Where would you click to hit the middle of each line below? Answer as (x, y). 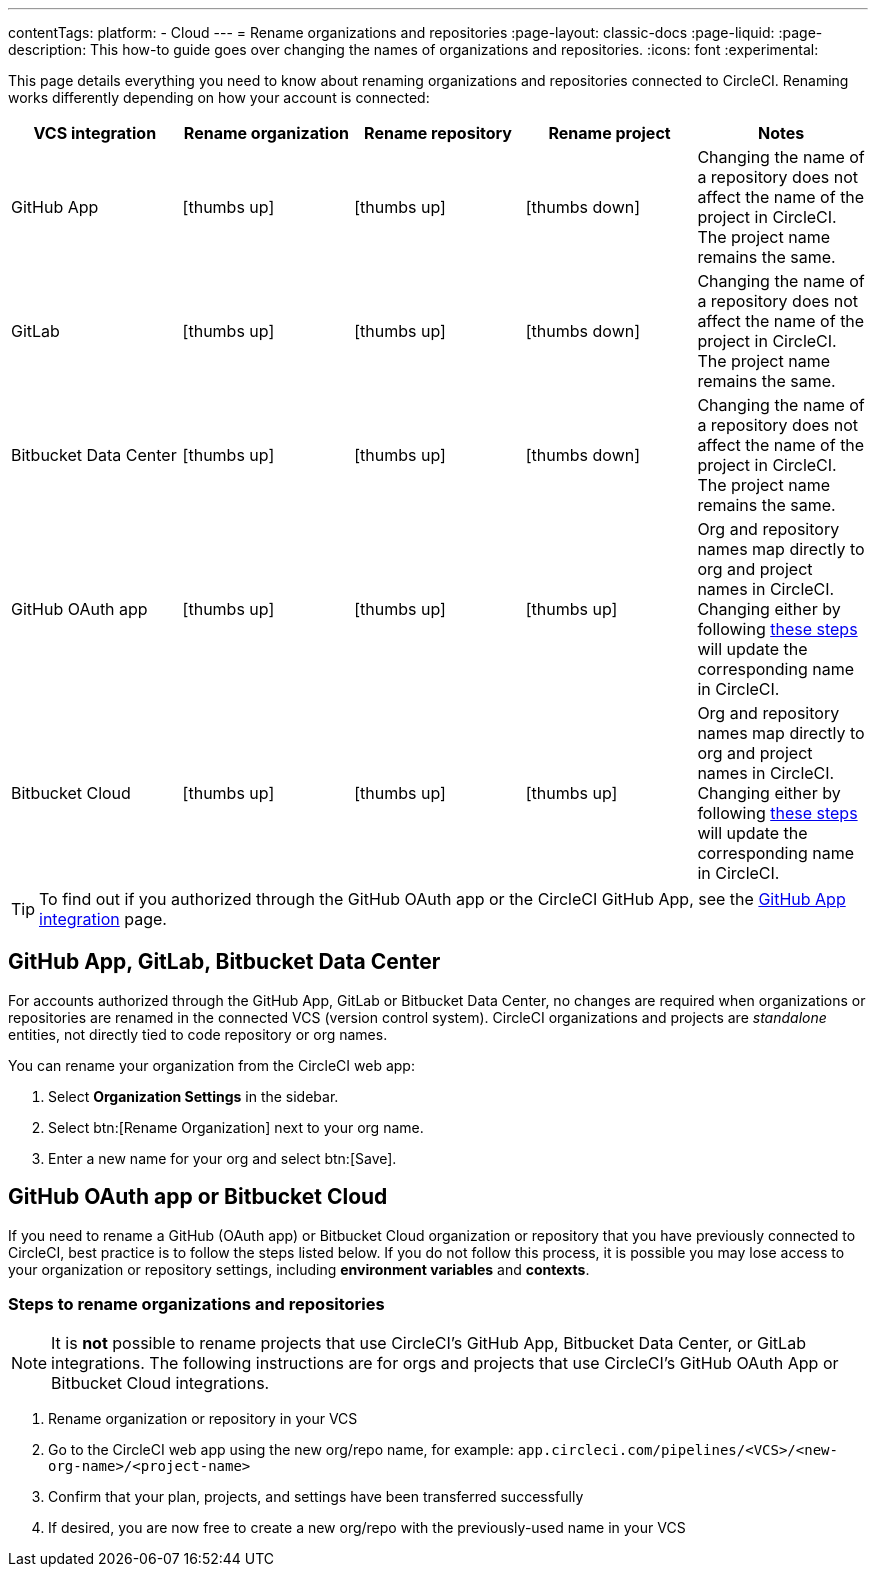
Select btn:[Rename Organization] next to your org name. (236, 1127)
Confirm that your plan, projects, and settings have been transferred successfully (316, 1497)
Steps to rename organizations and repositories (196, 1304)
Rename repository (438, 133)
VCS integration (95, 133)
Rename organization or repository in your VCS (203, 1419)
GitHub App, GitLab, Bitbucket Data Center (224, 962)
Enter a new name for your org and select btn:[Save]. (222, 1158)
